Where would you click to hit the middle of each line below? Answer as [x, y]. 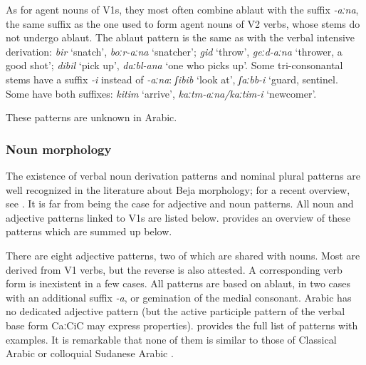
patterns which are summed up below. [89, 231]
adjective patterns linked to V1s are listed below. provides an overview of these [178, 217]
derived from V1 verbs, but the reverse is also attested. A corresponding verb [174, 269]
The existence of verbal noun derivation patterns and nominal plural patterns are [183, 175]
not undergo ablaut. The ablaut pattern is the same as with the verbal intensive [181, 37]
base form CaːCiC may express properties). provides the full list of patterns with [182, 325]
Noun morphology [59, 149]
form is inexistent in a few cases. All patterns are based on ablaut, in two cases [178, 283]
